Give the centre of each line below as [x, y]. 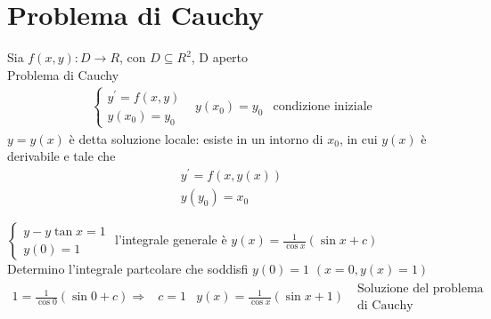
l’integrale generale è [171, 239]
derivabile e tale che [61, 156]
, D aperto [220, 57]
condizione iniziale [323, 107]
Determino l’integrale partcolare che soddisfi [128, 269]
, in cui [358, 138]
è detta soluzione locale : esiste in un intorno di [196, 138]
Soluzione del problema [420, 288]
